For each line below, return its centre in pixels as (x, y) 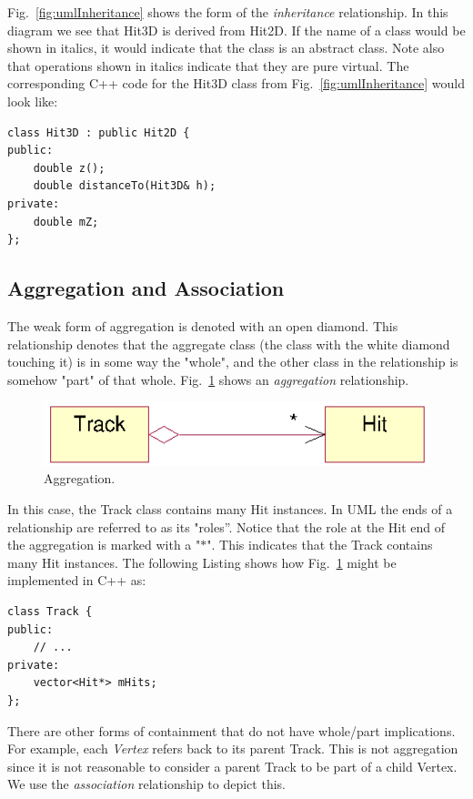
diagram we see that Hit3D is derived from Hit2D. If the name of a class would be (236, 30)
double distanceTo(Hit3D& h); (125, 186)
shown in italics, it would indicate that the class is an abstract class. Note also (226, 48)
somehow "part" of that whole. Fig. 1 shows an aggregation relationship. (208, 379)
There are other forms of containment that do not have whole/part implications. (231, 730)
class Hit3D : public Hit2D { (99, 132)
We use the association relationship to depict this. (146, 784)
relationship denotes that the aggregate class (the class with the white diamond (229, 344)
